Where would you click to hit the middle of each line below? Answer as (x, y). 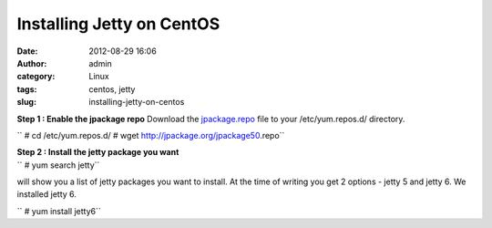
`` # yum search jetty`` (58, 165)
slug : (26, 102)
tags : (27, 89)
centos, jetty (112, 89)
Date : (27, 51)
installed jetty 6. (47, 194)
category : (36, 77)
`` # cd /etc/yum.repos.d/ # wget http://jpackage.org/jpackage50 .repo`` (151, 135)
